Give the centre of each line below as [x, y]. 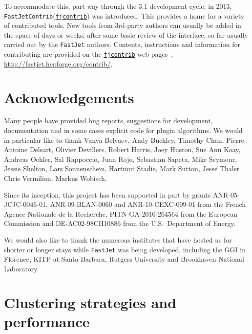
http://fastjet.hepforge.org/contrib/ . [58, 63]
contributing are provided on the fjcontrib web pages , [89, 54]
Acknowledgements [69, 97]
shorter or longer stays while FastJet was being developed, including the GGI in [125, 249]
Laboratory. [21, 268]
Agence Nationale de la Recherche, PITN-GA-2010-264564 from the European [121, 213]
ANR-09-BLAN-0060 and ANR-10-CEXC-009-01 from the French [148, 204]
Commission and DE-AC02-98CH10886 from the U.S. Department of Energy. [120, 223]
